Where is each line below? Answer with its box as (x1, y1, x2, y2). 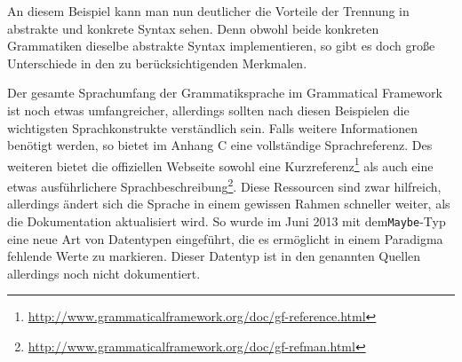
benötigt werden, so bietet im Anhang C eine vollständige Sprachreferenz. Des (7, 136, 433, 154)
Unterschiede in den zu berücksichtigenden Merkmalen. (7, 53, 307, 72)
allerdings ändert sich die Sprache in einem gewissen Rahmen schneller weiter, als (7, 194, 450, 213)
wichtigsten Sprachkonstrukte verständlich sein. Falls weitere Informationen (7, 118, 418, 137)
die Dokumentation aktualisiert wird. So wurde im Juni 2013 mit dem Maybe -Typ (7, 211, 446, 230)
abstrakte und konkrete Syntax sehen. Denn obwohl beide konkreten (7, 19, 379, 37)
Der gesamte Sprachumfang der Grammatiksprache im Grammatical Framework (7, 83, 442, 102)
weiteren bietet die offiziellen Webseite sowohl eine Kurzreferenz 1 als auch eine (7, 153, 434, 175)
